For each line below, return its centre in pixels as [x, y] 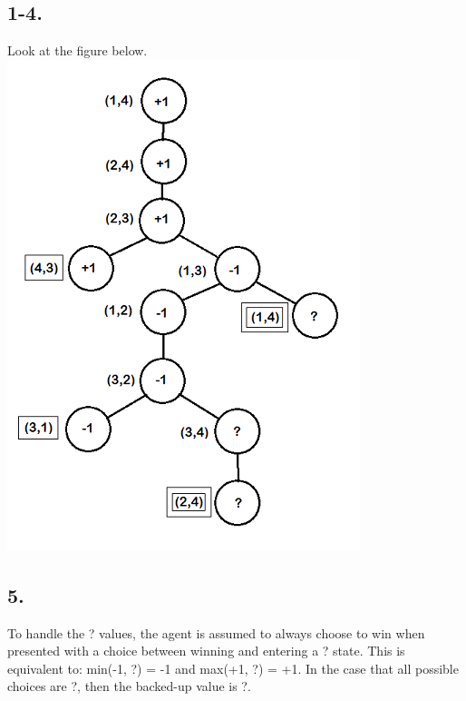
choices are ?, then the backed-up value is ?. [129, 686]
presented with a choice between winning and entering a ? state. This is [206, 651]
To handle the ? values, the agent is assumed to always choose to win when [216, 632]
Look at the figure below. [78, 50]
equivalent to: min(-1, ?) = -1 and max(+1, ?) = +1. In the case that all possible [233, 668]
